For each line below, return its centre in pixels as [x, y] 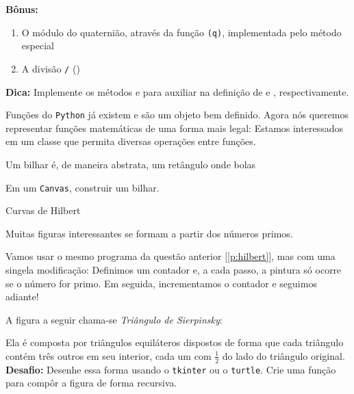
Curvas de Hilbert [43, 210]
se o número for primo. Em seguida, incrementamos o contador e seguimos [161, 283]
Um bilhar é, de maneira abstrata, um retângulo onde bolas [131, 164]
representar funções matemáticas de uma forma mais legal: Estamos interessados [174, 128]
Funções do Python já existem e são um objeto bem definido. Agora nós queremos [177, 115]
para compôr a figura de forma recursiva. [91, 383]
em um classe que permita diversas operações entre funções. [131, 141]
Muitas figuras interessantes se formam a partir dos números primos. [149, 233]
